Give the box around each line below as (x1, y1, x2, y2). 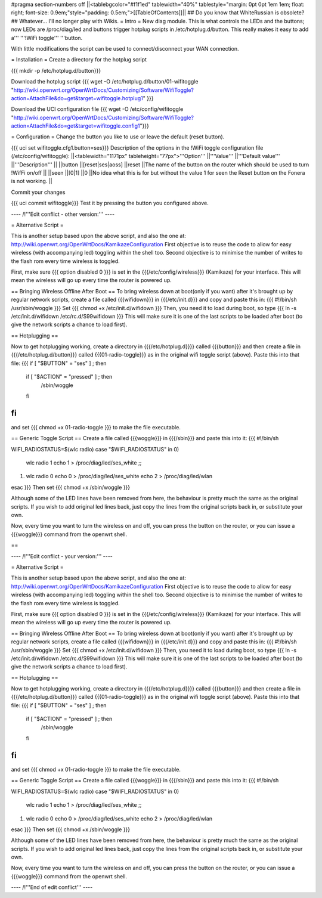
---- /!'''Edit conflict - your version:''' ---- (11, 552, 113, 560)
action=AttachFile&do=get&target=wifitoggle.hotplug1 (11, 94, 143, 101)
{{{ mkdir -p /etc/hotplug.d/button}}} (11, 67, 101, 74)
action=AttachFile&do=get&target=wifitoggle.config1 (11, 122, 140, 129)
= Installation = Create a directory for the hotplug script (11, 56, 147, 63)
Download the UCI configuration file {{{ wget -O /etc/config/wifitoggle (11, 106, 184, 113)
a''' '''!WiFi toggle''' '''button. (11, 34, 83, 41)
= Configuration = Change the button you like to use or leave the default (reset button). (11, 133, 225, 140)
